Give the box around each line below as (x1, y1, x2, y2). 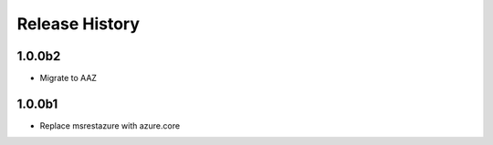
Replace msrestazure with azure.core (39, 119, 181, 131)
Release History (16, 14, 141, 34)
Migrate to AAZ (39, 73, 98, 84)
